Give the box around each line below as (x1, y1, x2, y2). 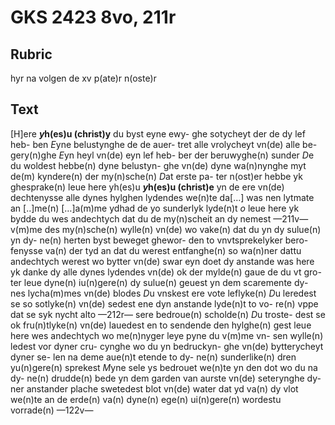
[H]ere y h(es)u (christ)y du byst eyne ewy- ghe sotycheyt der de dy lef (10, 127, 306, 140)
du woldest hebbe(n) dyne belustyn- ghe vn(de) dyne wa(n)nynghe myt (10, 159, 307, 171)
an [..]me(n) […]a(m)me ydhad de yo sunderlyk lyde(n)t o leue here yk (10, 202, 300, 214)
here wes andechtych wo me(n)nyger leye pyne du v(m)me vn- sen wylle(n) (10, 329, 324, 341)
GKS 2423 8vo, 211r (10, 6, 177, 29)
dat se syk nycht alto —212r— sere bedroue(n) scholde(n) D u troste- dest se (10, 308, 326, 320)
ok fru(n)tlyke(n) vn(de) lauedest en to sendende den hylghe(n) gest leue (10, 319, 312, 331)
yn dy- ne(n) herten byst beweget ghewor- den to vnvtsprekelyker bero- (10, 234, 309, 246)
